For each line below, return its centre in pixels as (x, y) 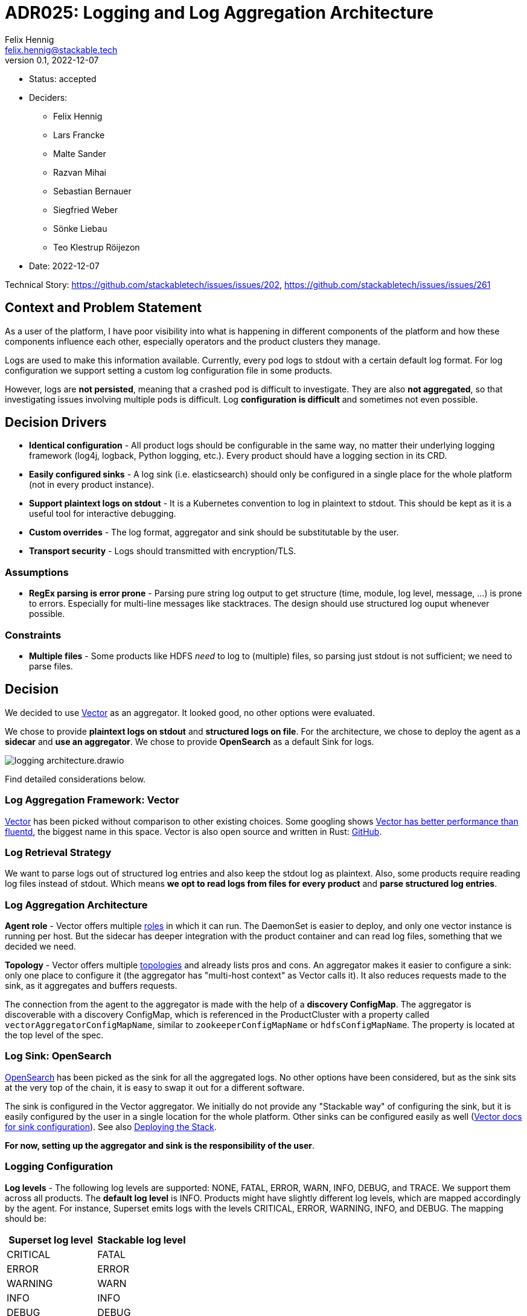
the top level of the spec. (54, 1035)
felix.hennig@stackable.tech (61, 50)
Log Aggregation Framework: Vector (92, 800)
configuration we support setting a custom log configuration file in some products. (169, 370)
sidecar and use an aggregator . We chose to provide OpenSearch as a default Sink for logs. (190, 741)
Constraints (33, 635)
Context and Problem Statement (103, 308)
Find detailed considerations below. (75, 779)
